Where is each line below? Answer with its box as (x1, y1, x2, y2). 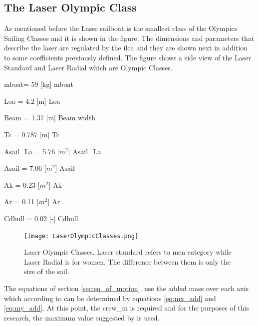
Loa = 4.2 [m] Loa (4, 95, 60, 106)
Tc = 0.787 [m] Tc (4, 129, 60, 139)
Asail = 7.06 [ (4, 163, 46, 173)
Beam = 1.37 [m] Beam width (4, 112, 96, 123)
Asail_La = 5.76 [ (4, 146, 59, 156)
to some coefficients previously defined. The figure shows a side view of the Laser (4, 52, 252, 62)
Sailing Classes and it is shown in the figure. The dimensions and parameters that (4, 32, 255, 43)
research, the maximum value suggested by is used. (4, 312, 160, 323)
